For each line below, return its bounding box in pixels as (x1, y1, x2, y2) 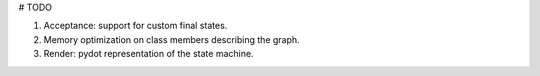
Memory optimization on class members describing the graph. (43, 33, 300, 45)
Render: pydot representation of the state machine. (43, 48, 254, 60)
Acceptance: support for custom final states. (43, 20, 228, 32)
